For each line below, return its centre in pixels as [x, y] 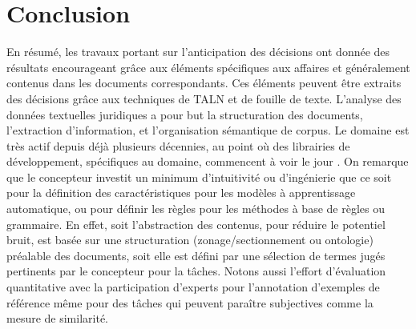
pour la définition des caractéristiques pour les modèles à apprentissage [181, 193]
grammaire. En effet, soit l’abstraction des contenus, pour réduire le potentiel [196, 224]
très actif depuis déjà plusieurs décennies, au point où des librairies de [178, 145]
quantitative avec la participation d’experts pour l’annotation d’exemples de [193, 287]
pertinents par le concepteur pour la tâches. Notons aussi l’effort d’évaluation [196, 271]
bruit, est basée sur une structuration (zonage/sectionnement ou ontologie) [190, 240]
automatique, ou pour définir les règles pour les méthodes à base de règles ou [196, 209]
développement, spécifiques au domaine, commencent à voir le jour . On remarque [208, 161]
